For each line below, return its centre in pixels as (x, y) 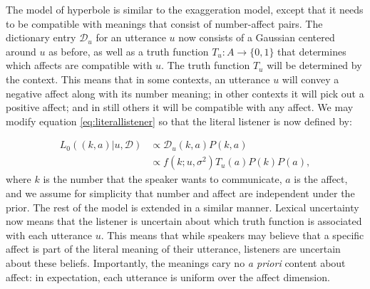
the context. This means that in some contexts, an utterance (138, 79)
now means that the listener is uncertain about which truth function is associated (184, 221)
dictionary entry (41, 37)
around (21, 51)
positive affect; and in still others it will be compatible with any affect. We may (180, 107)
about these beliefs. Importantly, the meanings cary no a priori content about (176, 262)
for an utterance (131, 37)
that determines (312, 51)
